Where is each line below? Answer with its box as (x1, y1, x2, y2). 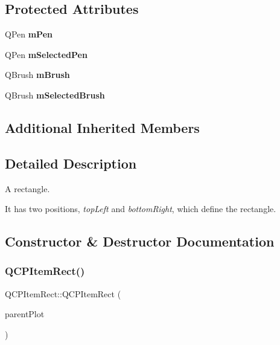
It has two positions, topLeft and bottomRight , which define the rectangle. (5, 202, 276, 215)
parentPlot (5, 308, 45, 320)
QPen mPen (5, 28, 52, 40)
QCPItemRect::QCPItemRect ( (5, 287, 121, 300)
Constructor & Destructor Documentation (5, 232, 275, 251)
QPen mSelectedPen (5, 48, 87, 60)
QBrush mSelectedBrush (5, 88, 105, 101)
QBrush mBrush (5, 68, 70, 81)
